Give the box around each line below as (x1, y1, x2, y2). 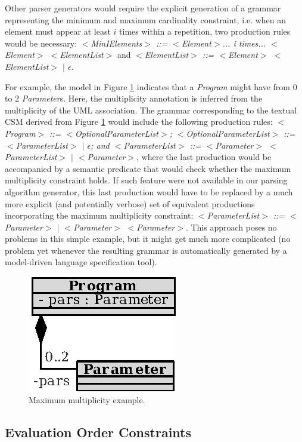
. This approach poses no (185, 220, 277, 233)
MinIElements (91, 36, 142, 49)
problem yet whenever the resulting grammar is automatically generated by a (5, 244, 287, 256)
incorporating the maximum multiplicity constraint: (5, 209, 194, 222)
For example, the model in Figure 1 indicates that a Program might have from (5, 80, 290, 93)
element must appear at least (5, 25, 111, 38)
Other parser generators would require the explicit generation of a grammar (5, 2, 281, 14)
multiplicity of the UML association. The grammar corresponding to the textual (5, 103, 297, 116)
